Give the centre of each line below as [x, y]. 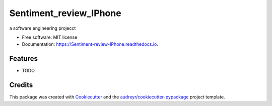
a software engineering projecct [43, 28]
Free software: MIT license [50, 37]
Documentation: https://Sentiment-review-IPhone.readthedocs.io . [90, 44]
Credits [21, 85]
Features [23, 59]
